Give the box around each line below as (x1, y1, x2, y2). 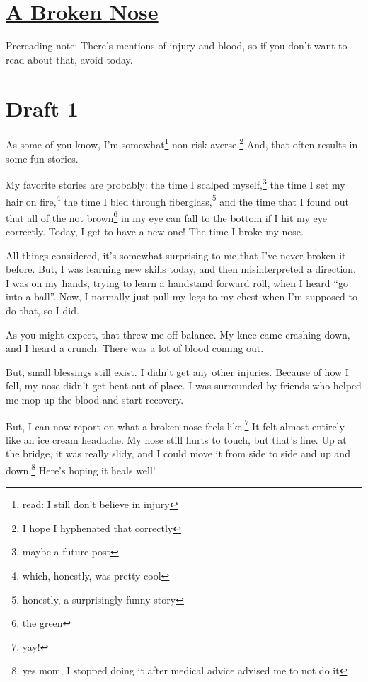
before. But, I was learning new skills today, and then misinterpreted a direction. (6, 261, 356, 276)
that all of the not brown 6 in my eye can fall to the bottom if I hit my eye (6, 208, 327, 225)
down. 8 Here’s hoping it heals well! (6, 461, 156, 477)
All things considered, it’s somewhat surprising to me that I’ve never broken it (6, 247, 346, 262)
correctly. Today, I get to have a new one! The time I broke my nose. (6, 224, 304, 239)
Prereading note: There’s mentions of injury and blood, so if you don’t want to (6, 38, 347, 53)
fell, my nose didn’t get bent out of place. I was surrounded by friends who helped (6, 378, 362, 393)
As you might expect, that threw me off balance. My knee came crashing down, (6, 327, 350, 341)
